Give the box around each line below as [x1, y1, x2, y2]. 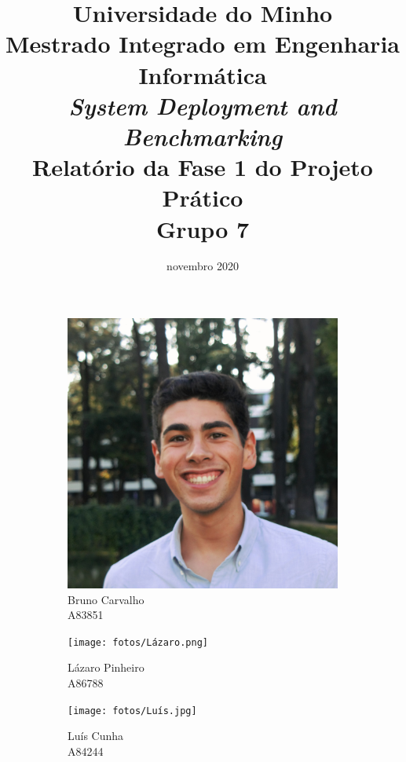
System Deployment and [68, 89, 337, 122]
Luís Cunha [68, 727, 124, 744]
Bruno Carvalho [68, 591, 144, 607]
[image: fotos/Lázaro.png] [68, 636, 208, 648]
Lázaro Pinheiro [68, 659, 144, 676]
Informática [138, 58, 267, 90]
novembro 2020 [166, 258, 239, 274]
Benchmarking [123, 119, 283, 152]
